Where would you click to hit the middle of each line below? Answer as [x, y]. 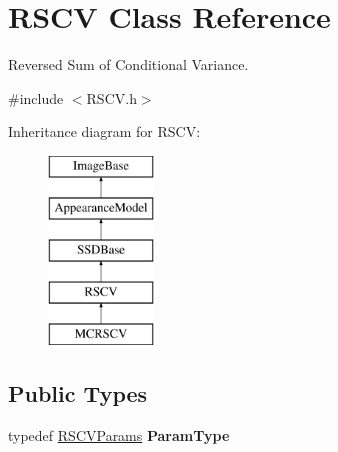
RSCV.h [111, 97]
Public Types [78, 392]
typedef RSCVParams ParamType [119, 434]
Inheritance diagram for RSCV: [104, 131]
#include [36, 97]
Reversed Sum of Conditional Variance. [128, 64]
